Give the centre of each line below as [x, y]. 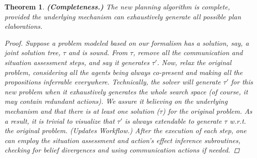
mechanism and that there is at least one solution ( [82, 111]
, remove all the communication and [188, 52]
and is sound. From [98, 52]
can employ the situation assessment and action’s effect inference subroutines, [123, 140]
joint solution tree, [33, 52]
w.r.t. [238, 120]
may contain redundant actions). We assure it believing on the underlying [116, 101]
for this [242, 82]
